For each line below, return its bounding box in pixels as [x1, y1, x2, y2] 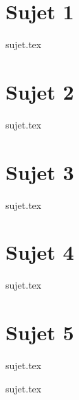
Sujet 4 [5, 238, 74, 266]
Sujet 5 [5, 318, 74, 346]
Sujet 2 [5, 77, 74, 105]
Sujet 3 [5, 157, 74, 186]
